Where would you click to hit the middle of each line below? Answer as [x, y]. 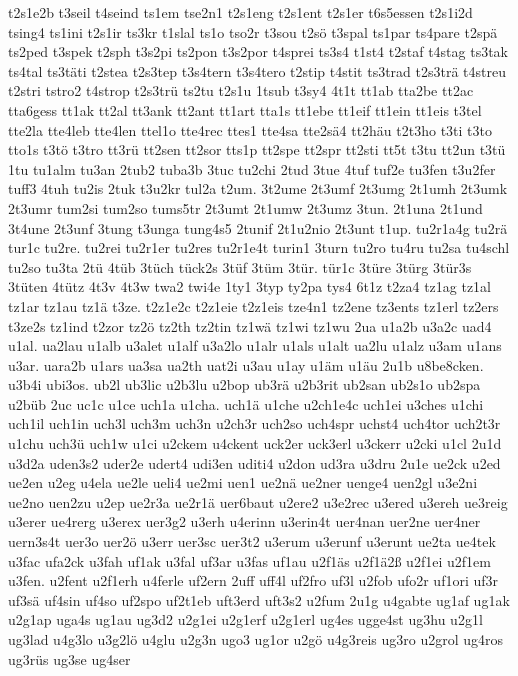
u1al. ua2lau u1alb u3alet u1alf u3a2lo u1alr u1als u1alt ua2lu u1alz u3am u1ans [255, 345]
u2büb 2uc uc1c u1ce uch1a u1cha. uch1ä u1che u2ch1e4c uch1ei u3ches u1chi [246, 403]
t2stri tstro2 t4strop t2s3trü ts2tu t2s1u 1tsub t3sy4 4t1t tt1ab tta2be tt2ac [241, 90]
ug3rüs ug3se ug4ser [69, 658]
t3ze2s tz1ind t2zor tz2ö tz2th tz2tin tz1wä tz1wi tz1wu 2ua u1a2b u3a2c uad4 [250, 325]
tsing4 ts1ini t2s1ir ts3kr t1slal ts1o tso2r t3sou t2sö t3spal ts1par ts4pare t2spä [253, 31]
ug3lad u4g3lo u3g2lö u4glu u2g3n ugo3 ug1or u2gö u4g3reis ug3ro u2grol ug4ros [256, 639]
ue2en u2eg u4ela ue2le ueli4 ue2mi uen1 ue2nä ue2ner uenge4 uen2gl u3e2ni [243, 482]
